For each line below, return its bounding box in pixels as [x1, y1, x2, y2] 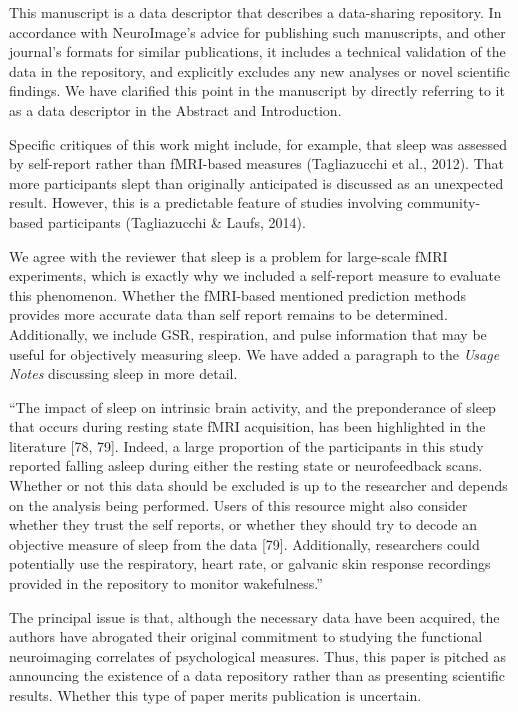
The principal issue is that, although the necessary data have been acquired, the [9, 606, 500, 627]
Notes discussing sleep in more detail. [9, 363, 238, 384]
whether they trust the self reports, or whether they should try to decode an [9, 514, 478, 535]
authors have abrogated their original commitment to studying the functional [9, 626, 483, 647]
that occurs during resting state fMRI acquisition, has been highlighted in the [9, 416, 486, 437]
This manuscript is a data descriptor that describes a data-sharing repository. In [9, 2, 502, 22]
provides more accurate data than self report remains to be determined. [9, 304, 448, 325]
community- [407, 192, 481, 213]
